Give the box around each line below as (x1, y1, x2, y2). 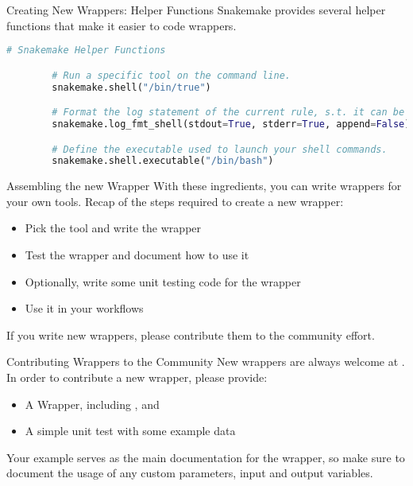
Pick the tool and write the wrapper (25, 220, 202, 236)
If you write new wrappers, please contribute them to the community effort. (6, 326, 375, 343)
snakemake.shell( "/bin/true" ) (52, 81, 211, 93)
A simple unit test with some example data (25, 422, 236, 439)
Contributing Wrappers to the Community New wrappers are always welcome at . (6, 353, 405, 370)
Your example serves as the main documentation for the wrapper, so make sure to (6, 449, 405, 465)
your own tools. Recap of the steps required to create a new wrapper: (6, 192, 344, 209)
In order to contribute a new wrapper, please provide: (6, 369, 268, 386)
